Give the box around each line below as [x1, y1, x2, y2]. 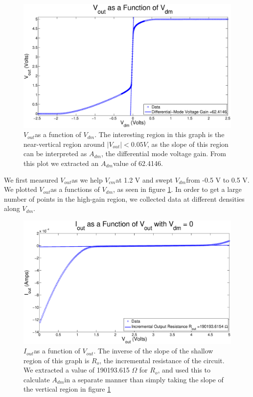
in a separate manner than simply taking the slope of [64, 374, 224, 384]
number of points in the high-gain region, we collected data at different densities [4, 193, 245, 204]
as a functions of [50, 184, 100, 194]
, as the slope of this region [147, 139, 229, 149]
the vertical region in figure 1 [23, 384, 111, 394]
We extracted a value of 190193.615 [23, 365, 130, 375]
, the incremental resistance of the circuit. [99, 355, 225, 365]
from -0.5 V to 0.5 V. [186, 174, 250, 185]
